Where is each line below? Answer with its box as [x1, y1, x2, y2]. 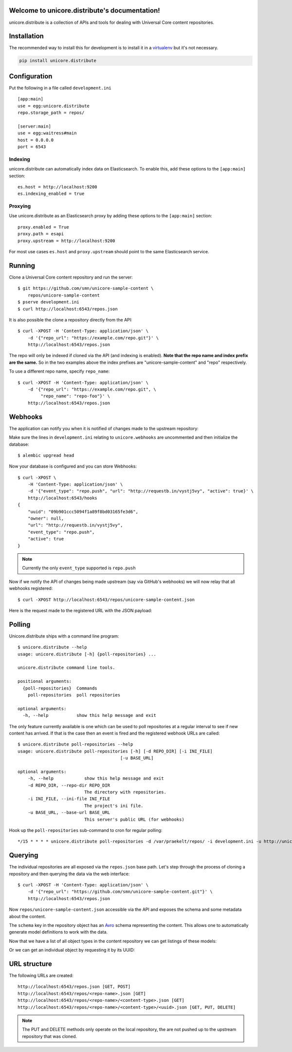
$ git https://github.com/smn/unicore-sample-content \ [18, 285, 154, 291]
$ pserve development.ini [18, 300, 80, 305]
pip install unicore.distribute [19, 58, 97, 63]
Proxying [9, 203, 31, 209]
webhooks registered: [9, 585, 53, 591]
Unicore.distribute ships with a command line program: [9, 633, 119, 639]
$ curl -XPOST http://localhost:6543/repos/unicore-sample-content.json [18, 597, 195, 602]
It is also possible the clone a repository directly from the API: [9, 317, 132, 322]
